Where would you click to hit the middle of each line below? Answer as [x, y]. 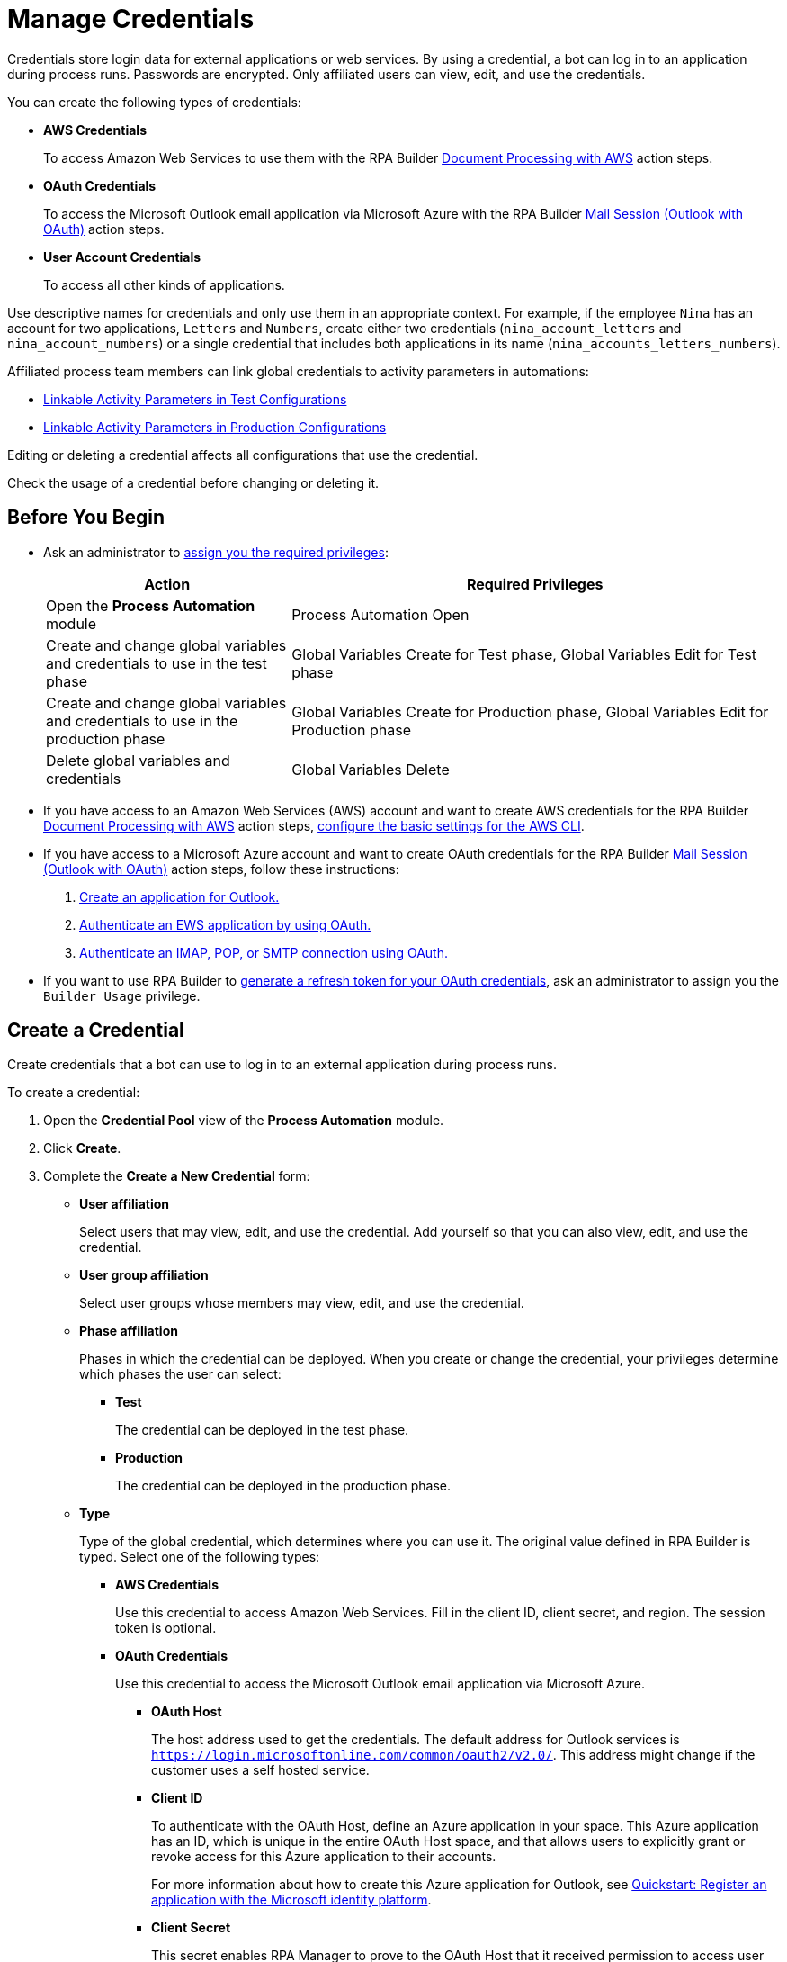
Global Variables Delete [371, 769]
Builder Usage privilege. [122, 995]
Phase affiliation [129, 1331]
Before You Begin [86, 517]
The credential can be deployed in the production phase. [283, 1486]
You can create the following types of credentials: [154, 102]
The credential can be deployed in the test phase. [262, 1430]
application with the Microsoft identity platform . [291, 1900]
